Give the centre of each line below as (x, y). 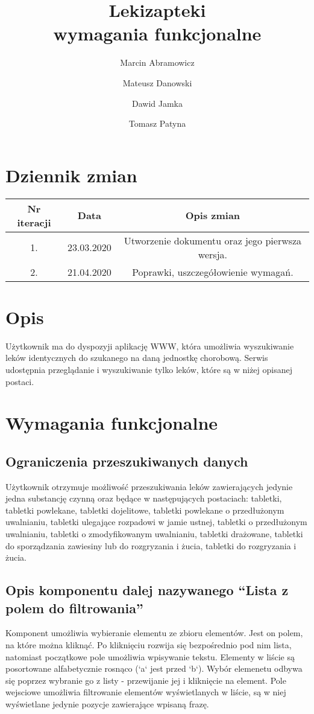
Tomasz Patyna (157, 123)
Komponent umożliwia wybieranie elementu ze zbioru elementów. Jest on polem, (154, 633)
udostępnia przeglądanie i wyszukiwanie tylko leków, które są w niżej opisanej (149, 369)
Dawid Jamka (157, 103)
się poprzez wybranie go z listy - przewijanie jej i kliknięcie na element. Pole (146, 680)
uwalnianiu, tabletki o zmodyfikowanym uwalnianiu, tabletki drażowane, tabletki (154, 534)
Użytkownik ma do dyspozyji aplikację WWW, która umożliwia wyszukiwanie (150, 346)
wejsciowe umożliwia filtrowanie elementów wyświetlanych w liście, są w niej (146, 692)
